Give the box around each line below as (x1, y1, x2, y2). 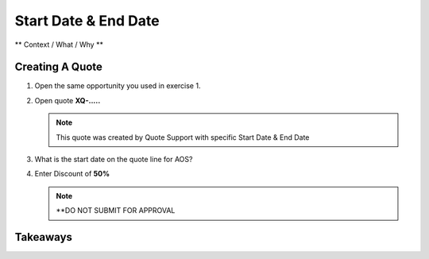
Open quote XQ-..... (34, 95, 101, 105)
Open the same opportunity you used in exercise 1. (34, 81, 201, 91)
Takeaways (14, 230, 73, 244)
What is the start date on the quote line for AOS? (34, 155, 193, 164)
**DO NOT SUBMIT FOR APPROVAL (56, 206, 176, 215)
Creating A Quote (14, 60, 103, 74)
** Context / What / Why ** (14, 40, 103, 49)
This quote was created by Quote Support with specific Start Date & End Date (56, 132, 310, 142)
